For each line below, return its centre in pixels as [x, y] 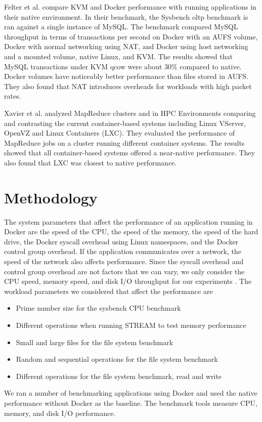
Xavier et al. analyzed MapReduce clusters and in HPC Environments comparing [130, 113]
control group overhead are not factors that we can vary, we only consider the [124, 271]
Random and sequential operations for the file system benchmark [117, 359]
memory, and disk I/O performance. [60, 413]
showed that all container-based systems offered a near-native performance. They [129, 153]
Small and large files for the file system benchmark [95, 342]
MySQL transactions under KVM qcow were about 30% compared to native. [123, 66]
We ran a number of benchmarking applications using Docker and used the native [131, 393]
